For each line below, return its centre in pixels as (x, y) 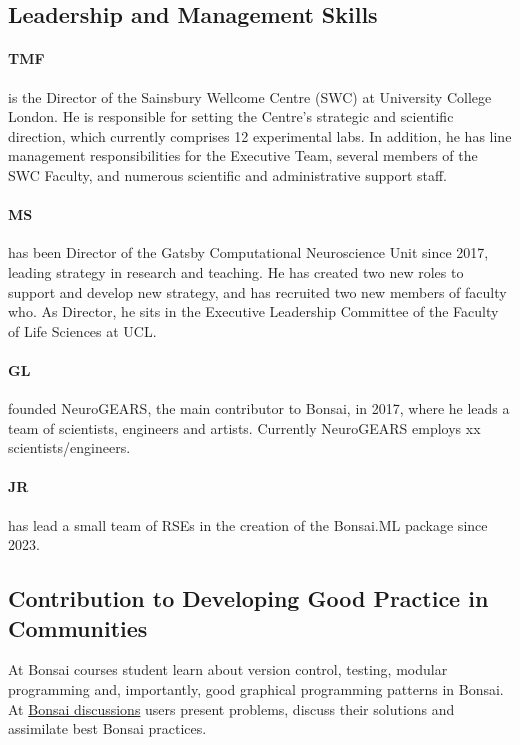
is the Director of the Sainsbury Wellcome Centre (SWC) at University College (250, 96)
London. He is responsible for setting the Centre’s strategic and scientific (231, 116)
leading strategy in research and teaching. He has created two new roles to (236, 271)
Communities (78, 627)
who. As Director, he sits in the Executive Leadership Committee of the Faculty (253, 311)
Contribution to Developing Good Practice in (248, 598)
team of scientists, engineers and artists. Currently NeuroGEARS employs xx (244, 427)
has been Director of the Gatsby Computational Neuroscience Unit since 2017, (248, 252)
